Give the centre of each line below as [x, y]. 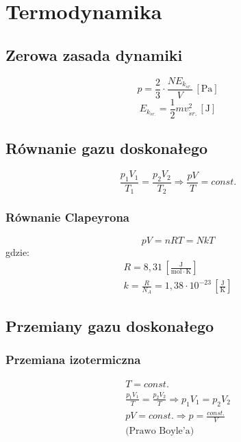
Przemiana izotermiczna [73, 360]
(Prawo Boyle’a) [160, 431]
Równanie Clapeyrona [67, 217]
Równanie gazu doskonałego [107, 148]
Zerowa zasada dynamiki [94, 54]
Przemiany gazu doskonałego [110, 325]
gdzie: [17, 251]
